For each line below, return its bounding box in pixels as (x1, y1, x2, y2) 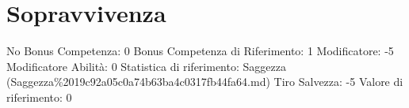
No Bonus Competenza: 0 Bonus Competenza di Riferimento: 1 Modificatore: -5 (6, 43, 394, 59)
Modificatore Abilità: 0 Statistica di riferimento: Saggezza (6, 58, 286, 74)
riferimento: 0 (6, 88, 72, 105)
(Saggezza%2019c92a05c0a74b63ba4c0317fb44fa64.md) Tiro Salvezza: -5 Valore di (6, 73, 403, 90)
